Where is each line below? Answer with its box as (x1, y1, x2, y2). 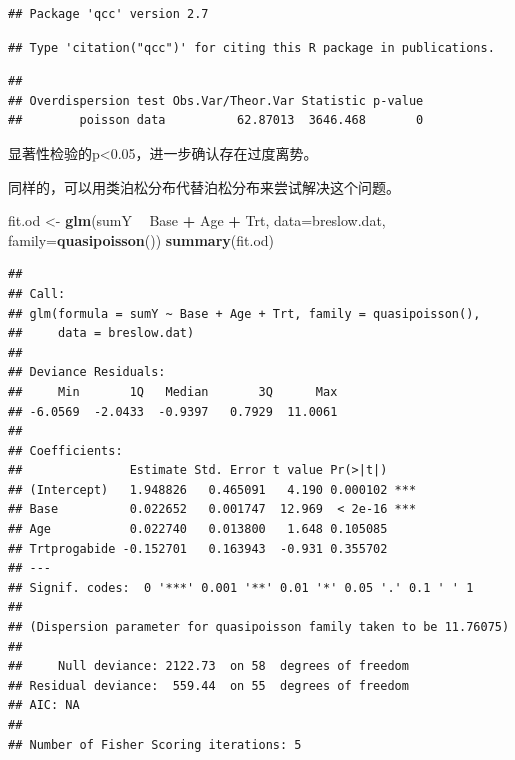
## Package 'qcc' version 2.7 (8, 7, 209, 21)
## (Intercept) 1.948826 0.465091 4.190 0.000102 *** (8, 482, 417, 497)
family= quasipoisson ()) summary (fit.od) (8, 229, 275, 250)
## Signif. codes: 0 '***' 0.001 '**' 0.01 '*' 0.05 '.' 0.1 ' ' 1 (8, 580, 474, 595)
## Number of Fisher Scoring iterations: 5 (8, 737, 302, 752)
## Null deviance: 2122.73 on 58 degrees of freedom (8, 659, 409, 674)
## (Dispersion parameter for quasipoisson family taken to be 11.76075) (8, 620, 510, 635)
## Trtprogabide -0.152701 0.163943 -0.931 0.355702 (8, 541, 388, 556)
